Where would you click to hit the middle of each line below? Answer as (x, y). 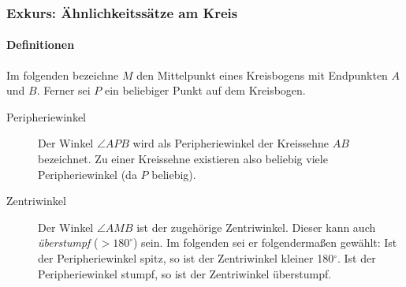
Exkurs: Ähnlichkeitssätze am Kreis (122, 12)
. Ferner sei (63, 90)
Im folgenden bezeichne (63, 75)
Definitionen (41, 45)
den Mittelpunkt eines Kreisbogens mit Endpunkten (262, 75)
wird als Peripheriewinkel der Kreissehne (231, 143)
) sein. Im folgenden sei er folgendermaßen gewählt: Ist (265, 242)
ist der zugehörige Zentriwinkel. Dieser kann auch (256, 227)
